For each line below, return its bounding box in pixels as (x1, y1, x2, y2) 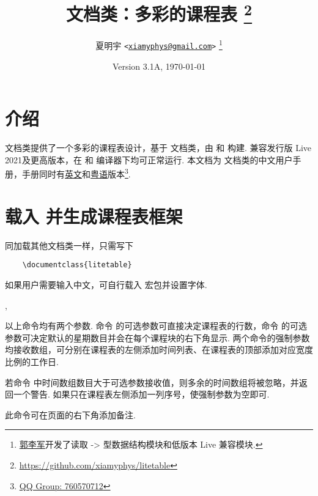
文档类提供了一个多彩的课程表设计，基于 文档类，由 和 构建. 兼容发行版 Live (5, 141, 312, 154)
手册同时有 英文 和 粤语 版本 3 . (21, 166, 131, 180)
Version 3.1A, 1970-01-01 (112, 59, 206, 72)
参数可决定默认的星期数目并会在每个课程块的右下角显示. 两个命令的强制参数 (5, 331, 310, 344)
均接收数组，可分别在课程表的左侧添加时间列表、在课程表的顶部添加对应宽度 (5, 343, 313, 356)
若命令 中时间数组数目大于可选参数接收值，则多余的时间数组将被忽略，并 (5, 376, 299, 388)
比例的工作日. (5, 355, 59, 368)
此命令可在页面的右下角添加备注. (5, 408, 136, 421)
